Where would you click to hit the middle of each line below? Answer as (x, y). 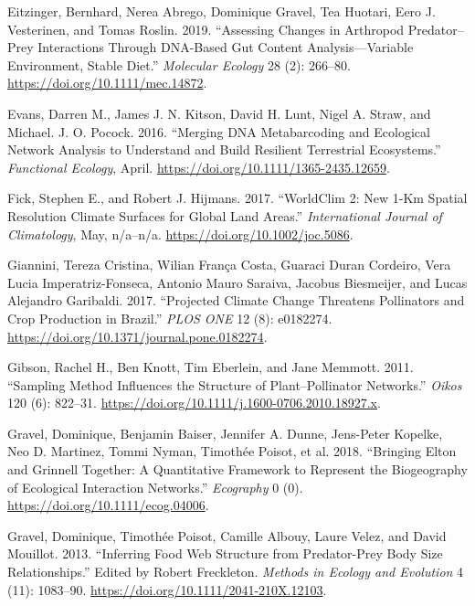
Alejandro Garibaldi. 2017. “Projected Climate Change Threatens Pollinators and (236, 300)
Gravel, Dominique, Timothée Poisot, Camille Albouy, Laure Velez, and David (227, 535)
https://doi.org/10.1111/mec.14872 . (107, 83)
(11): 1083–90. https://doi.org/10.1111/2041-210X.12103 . (167, 589)
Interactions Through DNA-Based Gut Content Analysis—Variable (226, 47)
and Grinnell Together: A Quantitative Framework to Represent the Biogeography (237, 469)
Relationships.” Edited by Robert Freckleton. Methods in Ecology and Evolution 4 (236, 572)
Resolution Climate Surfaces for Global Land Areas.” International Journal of (225, 215)
